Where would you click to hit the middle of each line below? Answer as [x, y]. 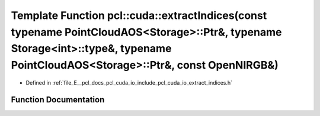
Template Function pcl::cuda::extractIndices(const [139, 15]
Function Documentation [58, 100]
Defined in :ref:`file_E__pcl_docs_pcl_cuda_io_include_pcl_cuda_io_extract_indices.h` [129, 82]
